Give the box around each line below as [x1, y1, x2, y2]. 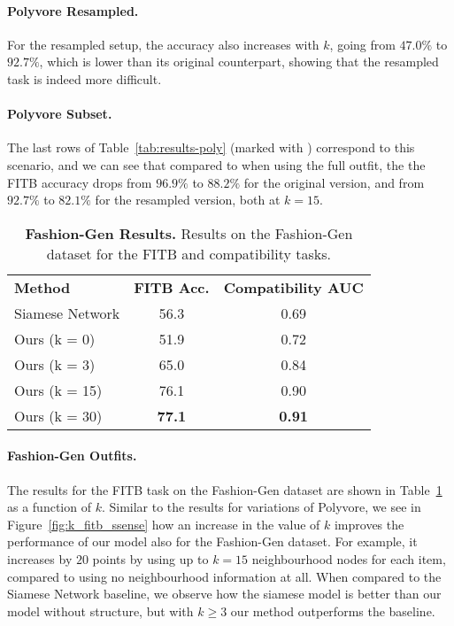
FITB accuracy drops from [7, 173, 152, 191]
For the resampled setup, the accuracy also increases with [7, 35, 319, 53]
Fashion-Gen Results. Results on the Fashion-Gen [25, 222, 353, 243]
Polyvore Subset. [7, 104, 112, 123]
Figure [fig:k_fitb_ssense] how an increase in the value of [7, 514, 320, 533]
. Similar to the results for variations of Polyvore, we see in [101, 498, 421, 516]
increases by [7, 549, 73, 568]
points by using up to [92, 549, 209, 568]
